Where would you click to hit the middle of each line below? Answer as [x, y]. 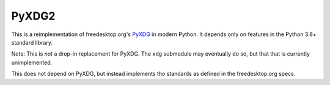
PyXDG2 [33, 16]
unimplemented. [32, 62]
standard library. [32, 42]
